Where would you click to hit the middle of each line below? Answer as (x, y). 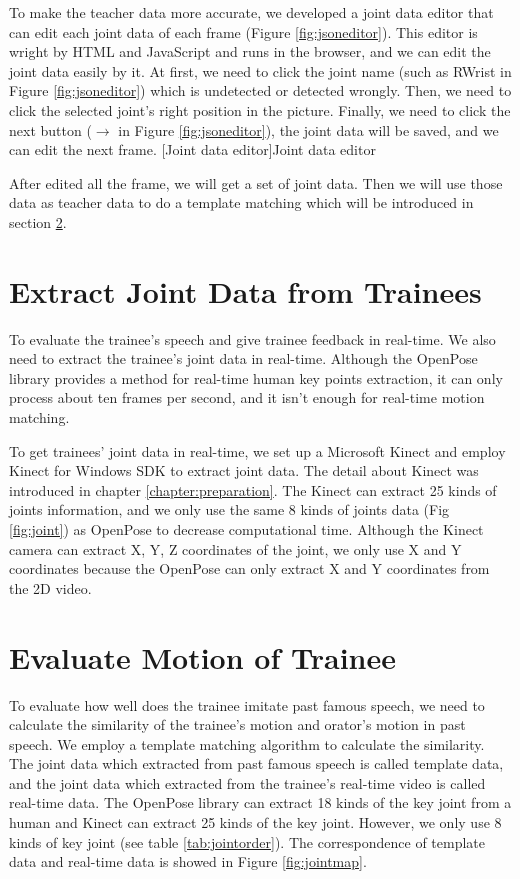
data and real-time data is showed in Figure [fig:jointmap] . (188, 861)
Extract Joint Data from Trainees (245, 290)
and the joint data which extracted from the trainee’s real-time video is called (247, 782)
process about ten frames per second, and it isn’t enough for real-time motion (247, 397)
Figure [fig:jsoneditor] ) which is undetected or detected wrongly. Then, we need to (260, 90)
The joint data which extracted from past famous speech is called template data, (256, 763)
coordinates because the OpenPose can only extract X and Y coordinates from (249, 568)
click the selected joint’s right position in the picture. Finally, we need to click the (260, 109)
